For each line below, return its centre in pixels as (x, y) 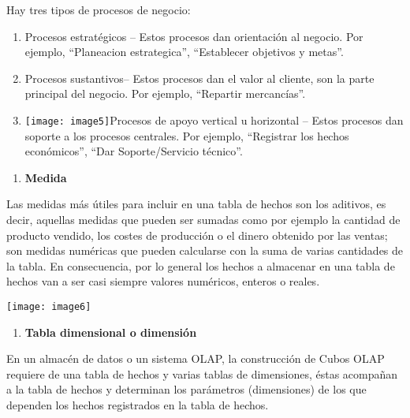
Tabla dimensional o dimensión (111, 332)
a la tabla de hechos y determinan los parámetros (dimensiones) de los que (186, 389)
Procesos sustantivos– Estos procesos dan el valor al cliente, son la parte (199, 78)
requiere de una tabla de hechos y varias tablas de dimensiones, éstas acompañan (202, 373)
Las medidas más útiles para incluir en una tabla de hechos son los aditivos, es (196, 204)
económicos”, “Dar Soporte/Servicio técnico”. (134, 151)
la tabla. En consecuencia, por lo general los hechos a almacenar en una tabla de (201, 265)
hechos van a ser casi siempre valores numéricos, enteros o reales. (163, 281)
